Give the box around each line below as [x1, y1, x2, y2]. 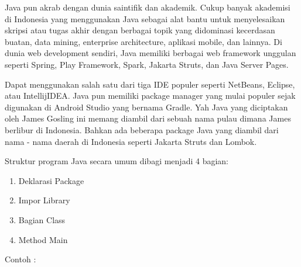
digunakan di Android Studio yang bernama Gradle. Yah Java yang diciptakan [5, 100, 288, 113]
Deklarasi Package [18, 174, 84, 186]
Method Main [18, 233, 68, 245]
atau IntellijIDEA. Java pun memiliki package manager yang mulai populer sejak [5, 89, 296, 102]
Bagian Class [18, 213, 66, 226]
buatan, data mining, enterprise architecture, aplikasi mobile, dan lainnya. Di [5, 35, 282, 47]
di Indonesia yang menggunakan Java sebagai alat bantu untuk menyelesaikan [5, 12, 285, 25]
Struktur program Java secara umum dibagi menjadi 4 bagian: [5, 155, 229, 167]
